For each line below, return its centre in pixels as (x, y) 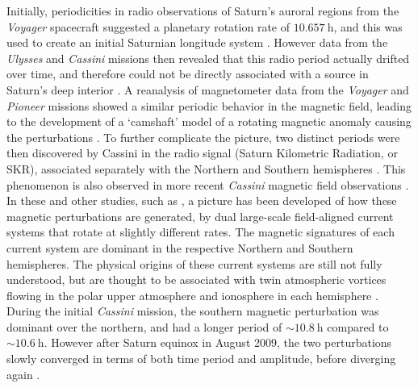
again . (23, 374)
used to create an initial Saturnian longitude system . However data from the (197, 42)
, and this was (368, 26)
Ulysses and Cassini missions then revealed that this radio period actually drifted (208, 58)
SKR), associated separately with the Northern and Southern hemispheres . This (206, 168)
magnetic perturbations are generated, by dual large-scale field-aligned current (200, 216)
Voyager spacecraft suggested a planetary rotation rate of (148, 26)
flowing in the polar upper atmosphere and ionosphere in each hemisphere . (192, 295)
